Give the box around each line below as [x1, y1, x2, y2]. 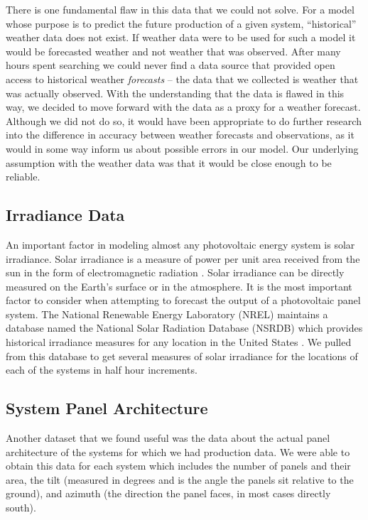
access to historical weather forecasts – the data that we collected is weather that [6, 71, 359, 86]
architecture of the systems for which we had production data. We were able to [6, 444, 350, 459]
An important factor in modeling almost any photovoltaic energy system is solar [6, 237, 355, 251]
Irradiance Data [6, 204, 125, 226]
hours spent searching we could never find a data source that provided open [6, 58, 335, 72]
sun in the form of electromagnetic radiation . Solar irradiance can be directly [6, 265, 345, 280]
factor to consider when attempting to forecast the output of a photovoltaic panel [6, 293, 361, 308]
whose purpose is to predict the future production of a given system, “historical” [6, 16, 357, 31]
